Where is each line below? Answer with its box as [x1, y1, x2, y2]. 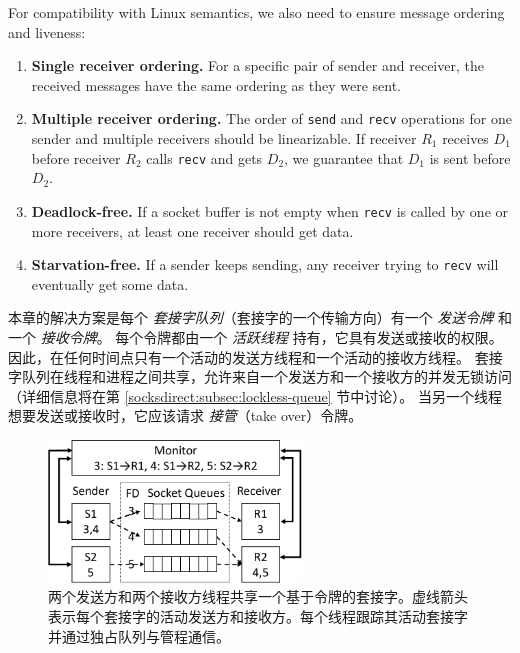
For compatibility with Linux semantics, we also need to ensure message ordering [8, 2, 505, 22]
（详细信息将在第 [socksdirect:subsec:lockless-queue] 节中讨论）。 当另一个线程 [8, 385, 502, 406]
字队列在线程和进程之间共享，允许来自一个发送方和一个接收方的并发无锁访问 [8, 366, 512, 387]
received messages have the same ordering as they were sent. [31, 74, 401, 95]
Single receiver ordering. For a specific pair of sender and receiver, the [31, 55, 484, 76]
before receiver [31, 147, 121, 168]
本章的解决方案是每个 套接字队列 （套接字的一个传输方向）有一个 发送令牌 [8, 307, 494, 328]
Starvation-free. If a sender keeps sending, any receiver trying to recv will [31, 254, 499, 275]
